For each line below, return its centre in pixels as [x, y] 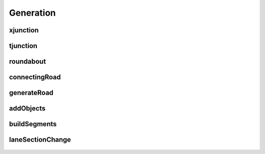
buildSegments [33, 124]
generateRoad [31, 93]
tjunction [23, 46]
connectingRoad [35, 77]
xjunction [24, 30]
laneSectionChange [40, 140]
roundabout [27, 62]
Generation [32, 13]
